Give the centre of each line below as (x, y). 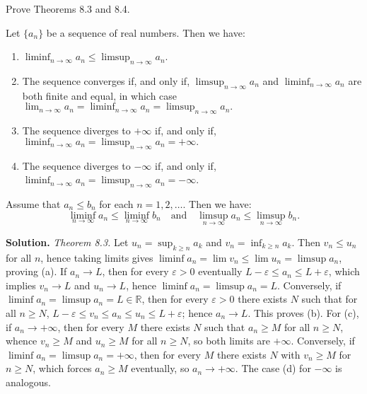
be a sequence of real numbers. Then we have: (146, 32)
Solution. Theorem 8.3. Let (67, 242)
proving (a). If (36, 271)
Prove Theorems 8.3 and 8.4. (68, 8)
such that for (330, 299)
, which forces (62, 368)
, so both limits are (229, 341)
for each (116, 203)
